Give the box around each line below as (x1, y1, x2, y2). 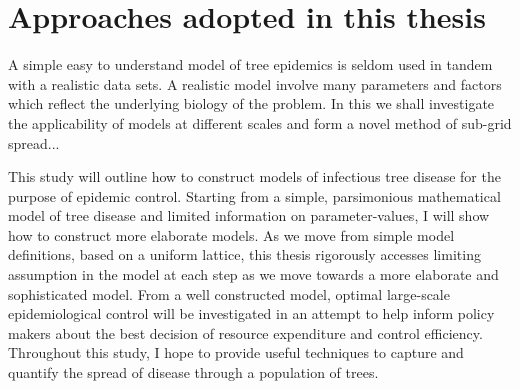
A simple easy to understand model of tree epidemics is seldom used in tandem (8, 54, 493, 75)
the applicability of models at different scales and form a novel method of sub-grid (8, 112, 512, 133)
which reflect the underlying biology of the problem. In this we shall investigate (8, 93, 495, 114)
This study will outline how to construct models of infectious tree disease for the (8, 166, 501, 187)
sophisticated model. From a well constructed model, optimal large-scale (8, 283, 450, 304)
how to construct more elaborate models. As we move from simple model (8, 224, 455, 245)
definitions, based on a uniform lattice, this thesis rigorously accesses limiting (8, 244, 481, 265)
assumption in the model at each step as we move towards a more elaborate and (8, 264, 499, 285)
